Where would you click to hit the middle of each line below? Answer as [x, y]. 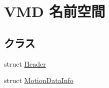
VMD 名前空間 [55, 11]
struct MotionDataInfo [39, 80]
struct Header [25, 63]
